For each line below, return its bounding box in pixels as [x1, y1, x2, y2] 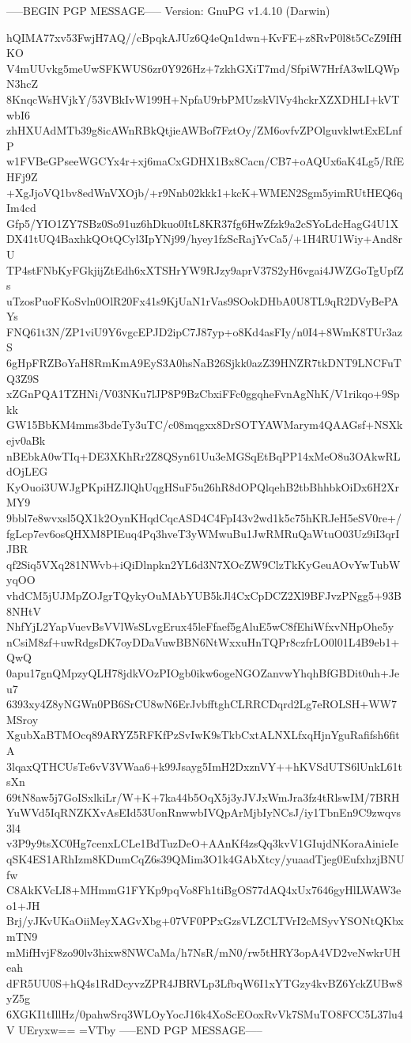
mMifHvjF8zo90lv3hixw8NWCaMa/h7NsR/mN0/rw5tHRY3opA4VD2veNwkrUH [6, 943, 401, 960]
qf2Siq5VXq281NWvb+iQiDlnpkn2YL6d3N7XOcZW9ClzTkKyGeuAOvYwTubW [6, 556, 401, 572]
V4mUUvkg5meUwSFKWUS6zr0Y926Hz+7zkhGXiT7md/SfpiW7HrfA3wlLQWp [6, 59, 400, 76]
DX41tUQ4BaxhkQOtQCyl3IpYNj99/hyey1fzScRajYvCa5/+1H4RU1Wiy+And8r [6, 230, 403, 247]
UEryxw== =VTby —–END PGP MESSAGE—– [18, 1021, 262, 1037]
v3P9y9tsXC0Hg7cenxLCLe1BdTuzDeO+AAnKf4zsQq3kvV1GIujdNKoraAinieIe [6, 835, 398, 851]
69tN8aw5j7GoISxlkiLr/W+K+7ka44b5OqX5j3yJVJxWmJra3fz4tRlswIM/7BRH [6, 788, 400, 805]
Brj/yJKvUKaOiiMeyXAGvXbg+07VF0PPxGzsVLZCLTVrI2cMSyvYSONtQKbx [6, 912, 404, 929]
